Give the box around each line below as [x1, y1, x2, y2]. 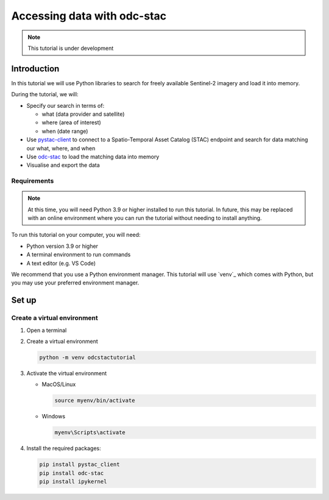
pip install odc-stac [39, 470, 104, 476]
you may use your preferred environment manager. [11, 279, 140, 286]
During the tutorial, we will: [11, 91, 79, 98]
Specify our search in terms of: [26, 102, 105, 109]
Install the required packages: [26, 445, 102, 452]
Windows [41, 413, 66, 420]
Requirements [11, 177, 54, 185]
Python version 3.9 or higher [26, 242, 99, 250]
